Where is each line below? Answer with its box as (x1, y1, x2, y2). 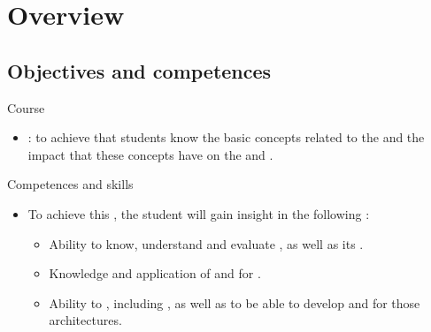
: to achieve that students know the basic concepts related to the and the (27, 128, 425, 147)
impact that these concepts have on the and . (27, 145, 273, 163)
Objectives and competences (7, 57, 272, 84)
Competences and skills (7, 175, 134, 193)
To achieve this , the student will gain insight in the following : (27, 204, 370, 223)
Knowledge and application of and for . (49, 264, 261, 283)
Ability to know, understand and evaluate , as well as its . (49, 234, 364, 253)
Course (7, 98, 45, 117)
